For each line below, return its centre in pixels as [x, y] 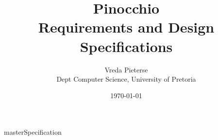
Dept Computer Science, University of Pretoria [126, 79]
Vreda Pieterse [126, 69]
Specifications [126, 46]
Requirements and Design [126, 27]
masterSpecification [33, 132]
